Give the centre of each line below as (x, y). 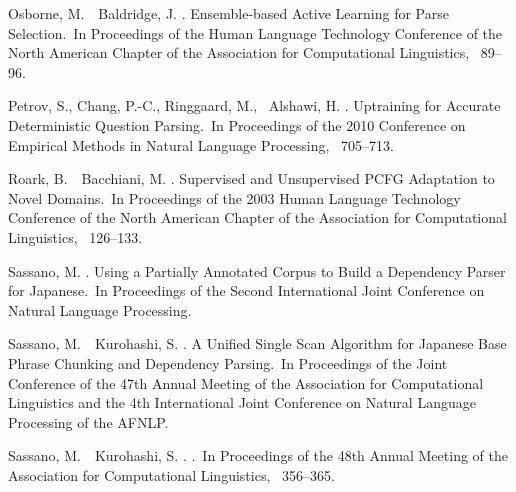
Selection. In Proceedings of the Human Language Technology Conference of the (255, 32)
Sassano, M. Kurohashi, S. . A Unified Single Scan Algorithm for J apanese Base (257, 343)
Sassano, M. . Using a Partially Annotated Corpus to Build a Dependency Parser (257, 270)
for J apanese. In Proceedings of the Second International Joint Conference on (246, 290)
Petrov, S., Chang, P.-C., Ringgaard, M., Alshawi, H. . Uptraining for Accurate (254, 105)
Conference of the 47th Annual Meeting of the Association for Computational (246, 382)
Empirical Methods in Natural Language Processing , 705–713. (201, 144)
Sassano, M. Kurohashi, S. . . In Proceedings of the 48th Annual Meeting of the (258, 455)
